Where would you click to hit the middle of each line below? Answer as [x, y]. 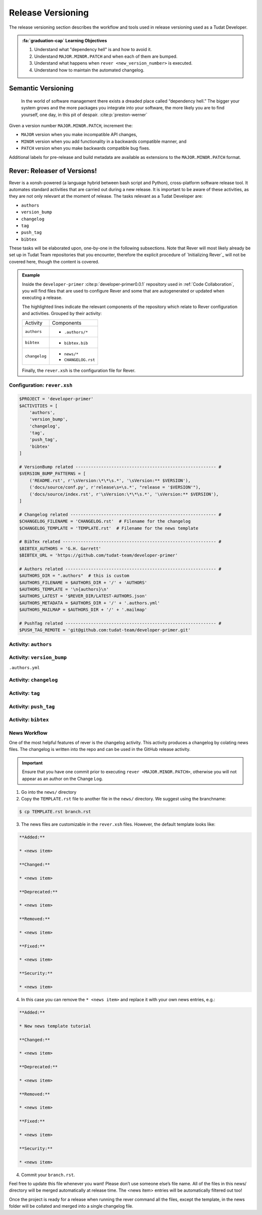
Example [31, 275]
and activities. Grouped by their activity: [62, 313]
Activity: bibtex [29, 720]
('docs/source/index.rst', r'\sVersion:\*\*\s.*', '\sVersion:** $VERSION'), [124, 494]
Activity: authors [30, 644]
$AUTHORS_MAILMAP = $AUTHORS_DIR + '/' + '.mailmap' [83, 610]
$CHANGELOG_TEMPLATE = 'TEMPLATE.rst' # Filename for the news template [109, 528]
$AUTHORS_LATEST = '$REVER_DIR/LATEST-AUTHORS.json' [83, 596]
